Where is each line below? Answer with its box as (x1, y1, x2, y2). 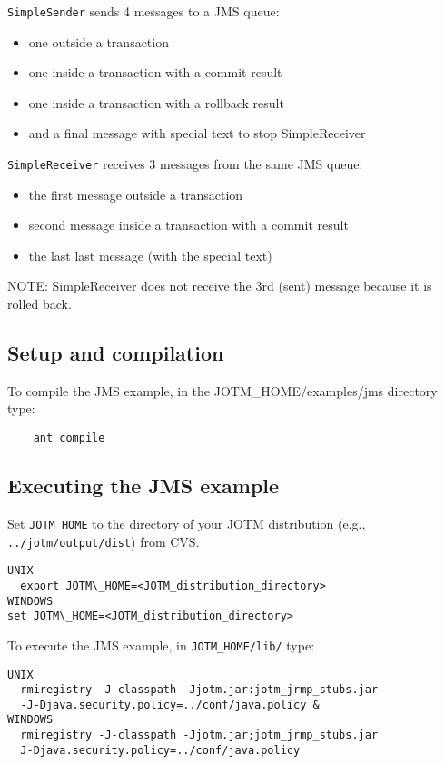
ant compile (33, 432, 105, 445)
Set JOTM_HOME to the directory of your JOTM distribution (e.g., (7, 513, 366, 532)
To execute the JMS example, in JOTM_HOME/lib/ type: (7, 635, 315, 654)
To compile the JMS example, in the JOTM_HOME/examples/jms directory (7, 381, 438, 400)
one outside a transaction (28, 32, 169, 51)
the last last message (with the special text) (28, 245, 272, 264)
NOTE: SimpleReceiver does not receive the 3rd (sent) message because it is (7, 276, 432, 295)
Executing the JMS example (7, 471, 280, 500)
